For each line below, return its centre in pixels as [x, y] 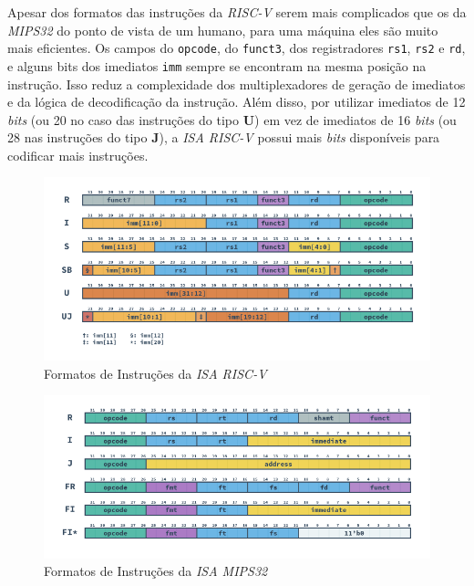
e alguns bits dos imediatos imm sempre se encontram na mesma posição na [217, 65]
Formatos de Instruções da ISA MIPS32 [156, 571]
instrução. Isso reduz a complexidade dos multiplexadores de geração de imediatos [237, 84]
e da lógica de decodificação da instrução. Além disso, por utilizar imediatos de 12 [237, 102]
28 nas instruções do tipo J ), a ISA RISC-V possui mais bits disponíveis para [224, 137]
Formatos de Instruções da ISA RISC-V [155, 373]
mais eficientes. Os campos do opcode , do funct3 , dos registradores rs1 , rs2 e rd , [237, 48]
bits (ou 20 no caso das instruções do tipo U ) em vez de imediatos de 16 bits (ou [232, 119]
